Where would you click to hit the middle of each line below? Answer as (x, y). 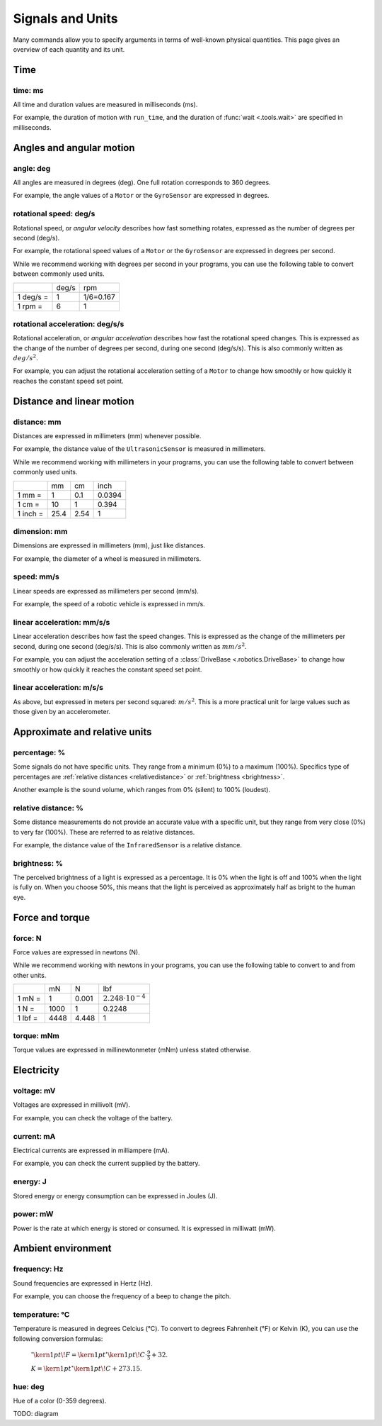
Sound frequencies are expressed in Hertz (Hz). (83, 1283)
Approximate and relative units (82, 731)
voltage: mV (34, 1091)
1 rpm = (30, 306)
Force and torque (52, 917)
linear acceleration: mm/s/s (62, 622)
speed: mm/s (36, 576)
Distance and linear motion (74, 401)
